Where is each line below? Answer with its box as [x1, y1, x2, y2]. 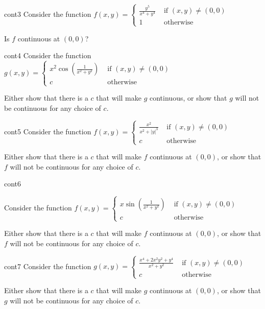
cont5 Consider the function [4, 126, 91, 136]
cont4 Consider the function [4, 50, 91, 61]
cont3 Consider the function [4, 8, 91, 19]
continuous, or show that [150, 92, 227, 103]
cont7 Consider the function [4, 260, 91, 271]
